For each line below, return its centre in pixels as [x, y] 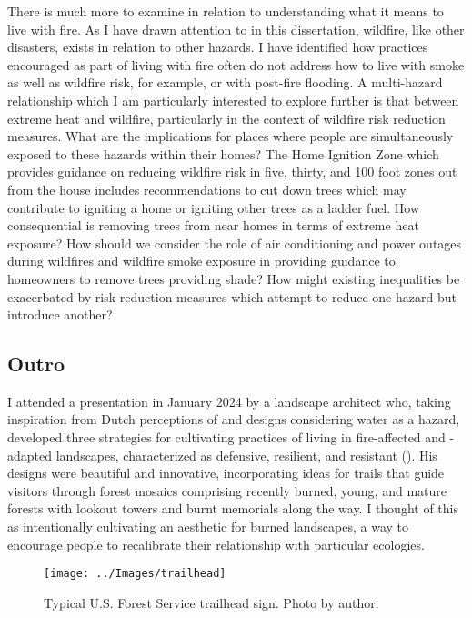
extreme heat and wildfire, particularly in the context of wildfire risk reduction [226, 118]
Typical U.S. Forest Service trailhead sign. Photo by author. [211, 602]
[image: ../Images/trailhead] [135, 574]
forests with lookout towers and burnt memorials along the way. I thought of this [233, 508]
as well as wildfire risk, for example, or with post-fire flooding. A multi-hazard [225, 82]
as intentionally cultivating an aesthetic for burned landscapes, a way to [208, 527]
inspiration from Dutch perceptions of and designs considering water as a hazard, [234, 419]
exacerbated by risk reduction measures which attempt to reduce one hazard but [232, 296]
